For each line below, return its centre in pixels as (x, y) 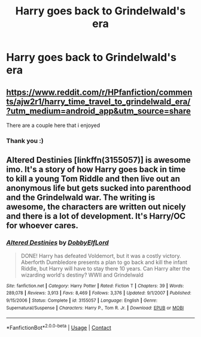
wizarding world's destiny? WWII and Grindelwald (82, 275)
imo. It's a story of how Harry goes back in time (96, 170)
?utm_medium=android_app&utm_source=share (99, 111)
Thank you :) (25, 141)
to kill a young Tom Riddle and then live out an (93, 179)
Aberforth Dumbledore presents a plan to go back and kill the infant (104, 262)
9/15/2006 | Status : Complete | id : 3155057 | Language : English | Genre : (82, 300)
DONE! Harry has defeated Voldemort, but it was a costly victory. (101, 256)
